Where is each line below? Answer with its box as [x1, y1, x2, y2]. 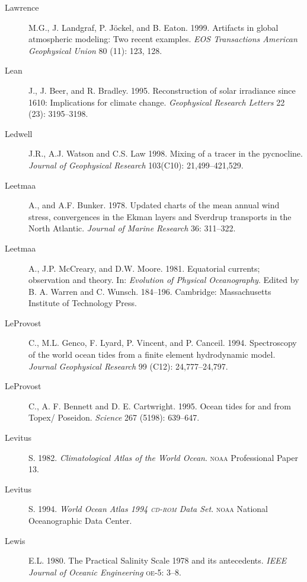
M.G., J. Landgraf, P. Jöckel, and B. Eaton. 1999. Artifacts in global [28, 21, 279, 33]
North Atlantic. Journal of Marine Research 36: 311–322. [28, 222, 236, 234]
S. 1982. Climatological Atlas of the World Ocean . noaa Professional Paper [28, 451, 298, 463]
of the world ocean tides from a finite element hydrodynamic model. [28, 348, 276, 361]
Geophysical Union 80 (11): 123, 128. [28, 44, 162, 56]
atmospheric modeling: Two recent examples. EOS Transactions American [28, 33, 298, 45]
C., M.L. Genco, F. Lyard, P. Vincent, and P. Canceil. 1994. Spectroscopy [28, 336, 297, 349]
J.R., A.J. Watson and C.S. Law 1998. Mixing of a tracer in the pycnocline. [28, 147, 303, 160]
